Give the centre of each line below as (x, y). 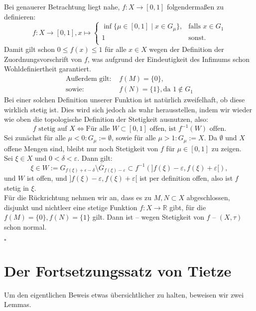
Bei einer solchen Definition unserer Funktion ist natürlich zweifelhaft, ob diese (125, 100)
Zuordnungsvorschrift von (43, 59)
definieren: (20, 16)
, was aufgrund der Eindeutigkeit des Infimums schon (169, 59)
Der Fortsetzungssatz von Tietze (118, 270)
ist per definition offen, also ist (186, 178)
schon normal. (25, 227)
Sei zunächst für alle (35, 138)
